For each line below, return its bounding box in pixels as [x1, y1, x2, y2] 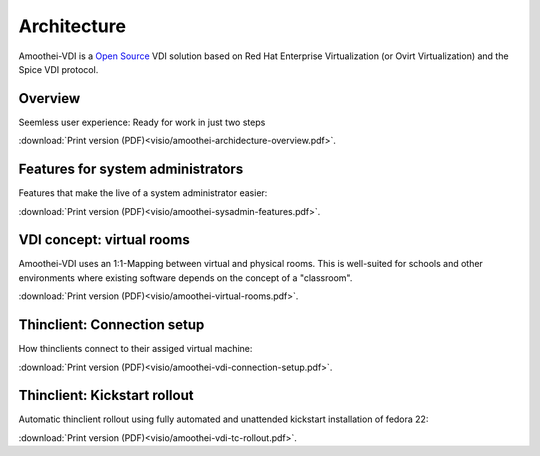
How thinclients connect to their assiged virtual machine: [18, 343, 253, 355]
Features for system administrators [18, 161, 244, 178]
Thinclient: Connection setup [18, 316, 205, 334]
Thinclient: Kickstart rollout [18, 387, 194, 404]
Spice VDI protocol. [18, 63, 99, 75]
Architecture [18, 15, 127, 37]
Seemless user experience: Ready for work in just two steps [18, 116, 266, 128]
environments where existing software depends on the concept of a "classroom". [18, 271, 353, 284]
